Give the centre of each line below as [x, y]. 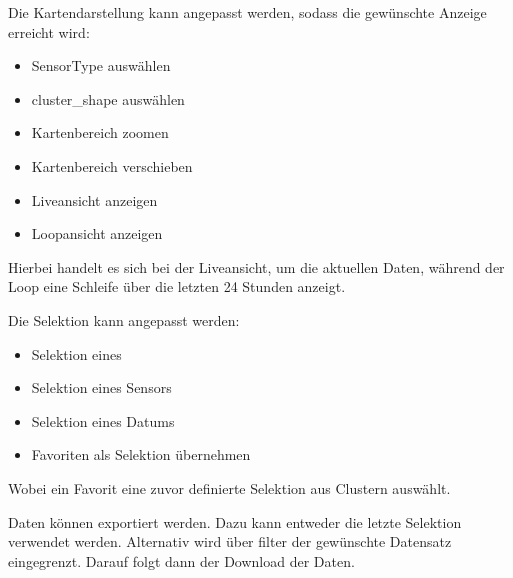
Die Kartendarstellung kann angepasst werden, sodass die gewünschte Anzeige [247, 12]
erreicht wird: [49, 31]
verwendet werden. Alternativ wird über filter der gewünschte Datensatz [230, 541]
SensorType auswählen [101, 65]
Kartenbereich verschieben [112, 165]
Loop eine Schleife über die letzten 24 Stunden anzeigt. [177, 286]
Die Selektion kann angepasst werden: [124, 319]
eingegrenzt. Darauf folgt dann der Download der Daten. [181, 560]
